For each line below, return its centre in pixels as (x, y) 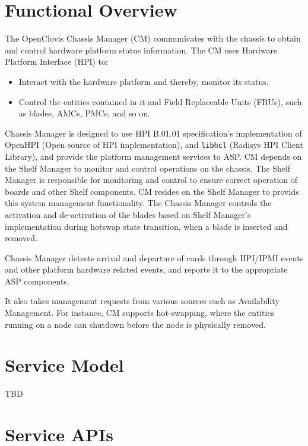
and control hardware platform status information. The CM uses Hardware (141, 50)
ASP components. (37, 281)
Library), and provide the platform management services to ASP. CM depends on (153, 156)
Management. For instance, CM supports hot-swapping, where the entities (140, 313)
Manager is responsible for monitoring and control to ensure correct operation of (151, 180)
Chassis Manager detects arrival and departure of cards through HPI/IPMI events (154, 257)
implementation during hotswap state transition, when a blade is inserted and (146, 226)
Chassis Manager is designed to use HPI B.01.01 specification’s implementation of (153, 133)
